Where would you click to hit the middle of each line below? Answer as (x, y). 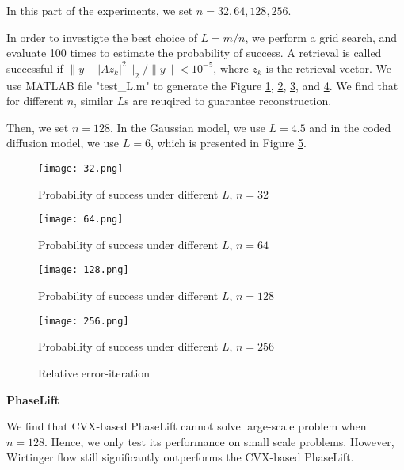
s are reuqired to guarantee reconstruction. (228, 101)
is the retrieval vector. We (328, 68)
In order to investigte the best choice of (102, 37)
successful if (35, 68)
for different (35, 101)
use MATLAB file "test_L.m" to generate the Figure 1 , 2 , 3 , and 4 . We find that (202, 85)
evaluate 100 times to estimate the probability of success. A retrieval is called (194, 53)
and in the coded (350, 127)
